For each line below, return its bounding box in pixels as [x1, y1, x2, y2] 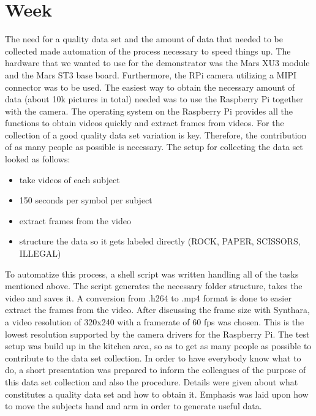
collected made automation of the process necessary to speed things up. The [5, 44, 291, 57]
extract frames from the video [19, 214, 131, 227]
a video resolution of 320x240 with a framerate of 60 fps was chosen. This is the [5, 316, 304, 328]
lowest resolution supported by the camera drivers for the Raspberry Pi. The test [5, 327, 310, 340]
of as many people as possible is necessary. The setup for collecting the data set [5, 140, 303, 153]
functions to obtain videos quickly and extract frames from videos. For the [5, 116, 284, 129]
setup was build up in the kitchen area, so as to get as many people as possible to [5, 339, 312, 352]
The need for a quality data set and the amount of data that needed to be [5, 32, 283, 45]
